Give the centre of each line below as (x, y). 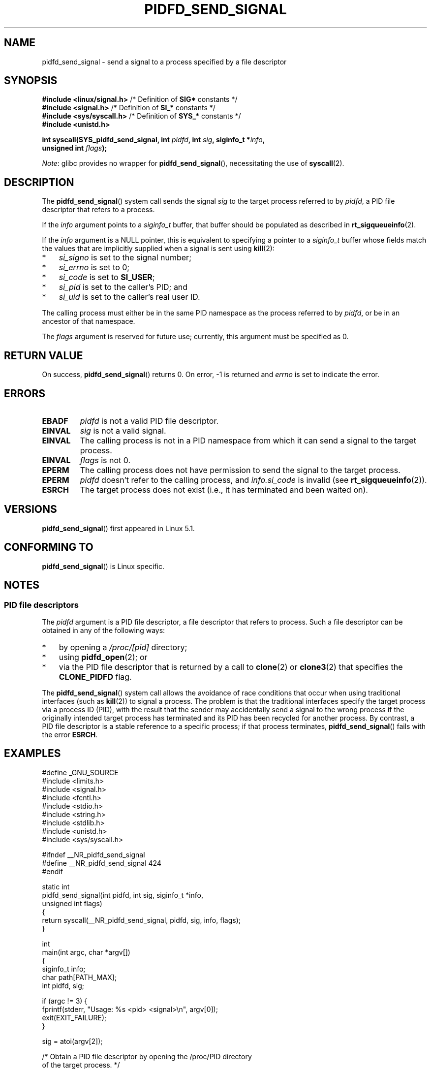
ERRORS (25, 393)
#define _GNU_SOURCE (80, 772)
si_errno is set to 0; (94, 268)
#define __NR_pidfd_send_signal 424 (102, 863)
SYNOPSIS (31, 81)
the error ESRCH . (70, 734)
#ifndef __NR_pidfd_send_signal (93, 854)
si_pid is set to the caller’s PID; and (123, 287)
